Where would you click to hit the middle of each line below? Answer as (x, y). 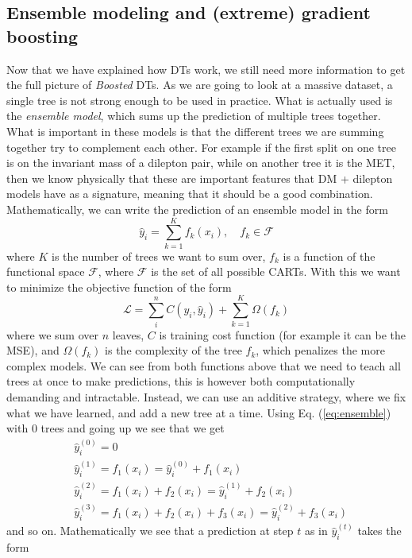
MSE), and (33, 350)
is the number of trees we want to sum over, (159, 256)
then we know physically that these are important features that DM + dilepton (200, 178)
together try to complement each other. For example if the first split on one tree (201, 147)
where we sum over (53, 334)
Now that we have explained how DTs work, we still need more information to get (206, 69)
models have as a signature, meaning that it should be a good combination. (190, 194)
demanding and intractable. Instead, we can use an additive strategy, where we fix (206, 396)
